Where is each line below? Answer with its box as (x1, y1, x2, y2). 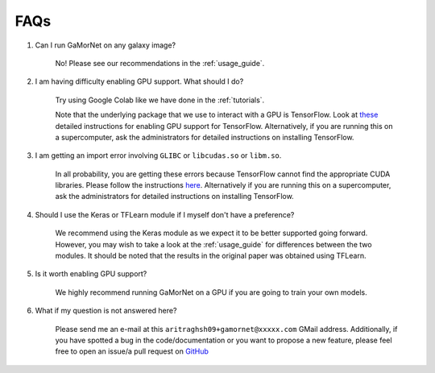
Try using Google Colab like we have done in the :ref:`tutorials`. (55, 95, 265, 105)
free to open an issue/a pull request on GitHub (55, 346, 209, 356)
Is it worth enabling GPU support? (35, 269, 147, 279)
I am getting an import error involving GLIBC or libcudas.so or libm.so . (35, 151, 282, 160)
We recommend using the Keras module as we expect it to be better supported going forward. (55, 228, 368, 238)
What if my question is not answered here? (35, 306, 177, 316)
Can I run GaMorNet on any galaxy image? (35, 40, 176, 50)
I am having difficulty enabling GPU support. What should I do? (35, 77, 244, 86)
